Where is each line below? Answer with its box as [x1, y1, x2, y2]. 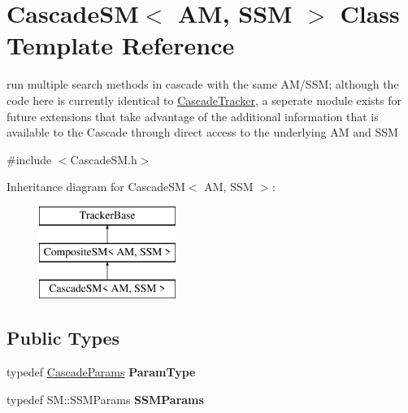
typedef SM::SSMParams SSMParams [7, 390, 204, 407]
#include [7, 150, 52, 167]
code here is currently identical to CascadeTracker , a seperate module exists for [7, 91, 401, 108]
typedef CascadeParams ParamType [7, 363, 196, 380]
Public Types [7, 325, 120, 350]
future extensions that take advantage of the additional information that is [7, 107, 379, 124]
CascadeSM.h [70, 150, 137, 167]
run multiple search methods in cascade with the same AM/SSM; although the [7, 76, 399, 93]
